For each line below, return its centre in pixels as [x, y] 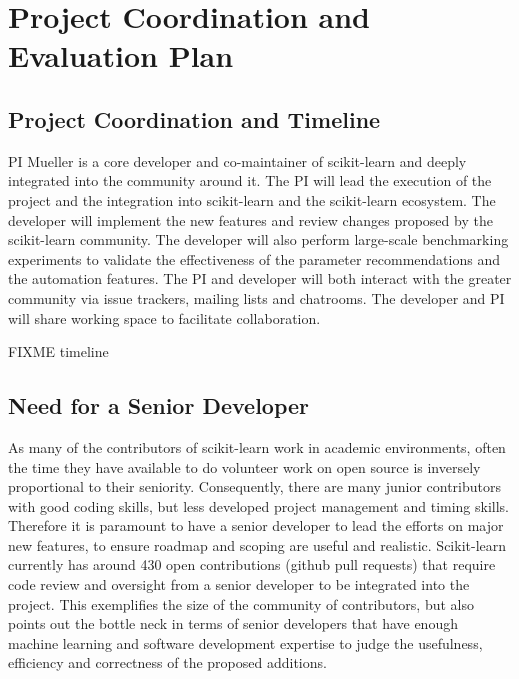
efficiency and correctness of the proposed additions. [167, 662]
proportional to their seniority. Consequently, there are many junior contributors [254, 486]
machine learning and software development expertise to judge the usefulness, [245, 642]
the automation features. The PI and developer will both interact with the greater [260, 278]
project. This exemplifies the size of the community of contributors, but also [241, 603]
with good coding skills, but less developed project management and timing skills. [259, 505]
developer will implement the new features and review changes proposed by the [250, 219]
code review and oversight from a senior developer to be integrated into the [239, 584]
